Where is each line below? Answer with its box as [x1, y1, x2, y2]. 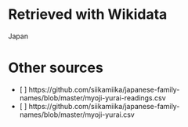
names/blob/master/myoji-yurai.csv [19, 110, 135, 119]
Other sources [8, 59, 103, 77]
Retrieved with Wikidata [8, 5, 168, 24]
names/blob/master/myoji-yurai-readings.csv [19, 93, 166, 103]
